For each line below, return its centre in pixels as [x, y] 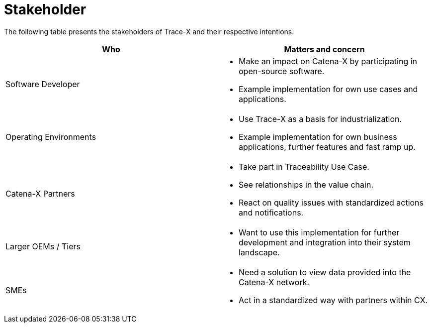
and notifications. [271, 212]
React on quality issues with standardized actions [331, 202]
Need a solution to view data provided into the [325, 272]
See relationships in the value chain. [306, 184]
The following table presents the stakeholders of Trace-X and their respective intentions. [149, 31]
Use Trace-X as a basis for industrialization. [320, 119]
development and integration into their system [325, 242]
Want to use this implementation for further [319, 232]
